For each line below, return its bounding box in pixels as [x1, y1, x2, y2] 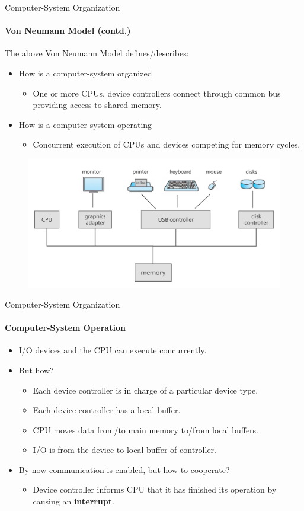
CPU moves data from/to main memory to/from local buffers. [33, 423, 259, 436]
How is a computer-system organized [18, 66, 152, 79]
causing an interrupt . [33, 495, 114, 507]
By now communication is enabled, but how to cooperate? [18, 463, 230, 475]
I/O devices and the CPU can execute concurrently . [18, 344, 207, 356]
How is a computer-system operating [18, 118, 152, 130]
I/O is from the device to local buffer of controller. [33, 443, 216, 456]
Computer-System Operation [5, 321, 126, 334]
